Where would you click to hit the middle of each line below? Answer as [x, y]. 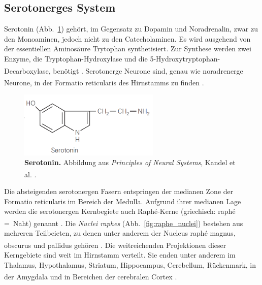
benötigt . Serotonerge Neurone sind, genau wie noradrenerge [148, 70]
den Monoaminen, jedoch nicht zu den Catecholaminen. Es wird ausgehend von [127, 38]
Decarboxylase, [27, 70]
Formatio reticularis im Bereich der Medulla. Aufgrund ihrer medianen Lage [123, 201]
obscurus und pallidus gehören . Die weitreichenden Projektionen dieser [115, 245]
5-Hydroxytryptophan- [185, 58]
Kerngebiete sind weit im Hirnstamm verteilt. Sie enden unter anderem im [120, 255]
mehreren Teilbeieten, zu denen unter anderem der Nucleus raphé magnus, [120, 233]
